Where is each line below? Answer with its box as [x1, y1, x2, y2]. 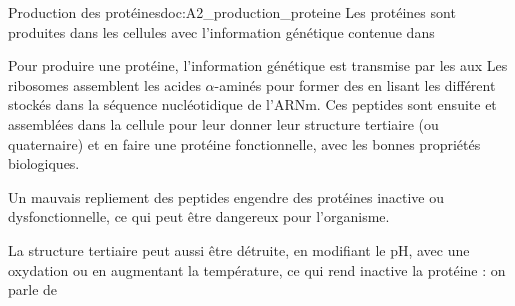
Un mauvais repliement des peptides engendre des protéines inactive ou [8, 186, 445, 207]
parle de [8, 279, 58, 300]
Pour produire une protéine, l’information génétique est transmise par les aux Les [8, 55, 508, 76]
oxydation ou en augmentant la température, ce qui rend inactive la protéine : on [8, 259, 506, 280]
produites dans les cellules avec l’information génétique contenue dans [8, 21, 435, 42]
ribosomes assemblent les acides [8, 74, 201, 95]
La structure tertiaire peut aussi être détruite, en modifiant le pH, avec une [8, 239, 470, 260]
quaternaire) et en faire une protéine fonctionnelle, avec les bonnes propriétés [8, 133, 481, 154]
